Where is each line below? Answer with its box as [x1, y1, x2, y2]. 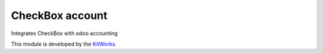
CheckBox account [11, 9, 108, 22]
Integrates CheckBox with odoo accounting [11, 30, 118, 37]
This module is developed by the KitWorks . [11, 40, 117, 47]
